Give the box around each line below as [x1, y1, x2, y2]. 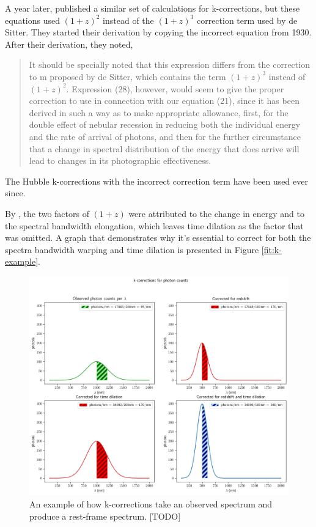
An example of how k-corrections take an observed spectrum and [29, 498, 273, 510]
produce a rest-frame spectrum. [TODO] [29, 509, 181, 522]
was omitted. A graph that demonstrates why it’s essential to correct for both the [5, 231, 311, 244]
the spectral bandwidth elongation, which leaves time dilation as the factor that [5, 219, 304, 232]
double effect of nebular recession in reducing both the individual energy [29, 118, 301, 131]
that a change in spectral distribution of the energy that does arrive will [29, 142, 299, 155]
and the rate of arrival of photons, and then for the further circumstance [29, 130, 301, 142]
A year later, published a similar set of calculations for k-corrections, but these [5, 2, 300, 14]
